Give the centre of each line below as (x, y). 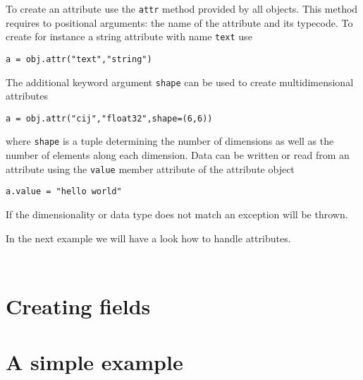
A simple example (94, 361)
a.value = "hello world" (64, 192)
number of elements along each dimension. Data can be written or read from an (178, 155)
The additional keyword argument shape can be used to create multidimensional (180, 82)
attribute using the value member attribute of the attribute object (150, 168)
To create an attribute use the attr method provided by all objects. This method (182, 8)
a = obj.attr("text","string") (79, 59)
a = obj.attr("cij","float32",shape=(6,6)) (109, 118)
